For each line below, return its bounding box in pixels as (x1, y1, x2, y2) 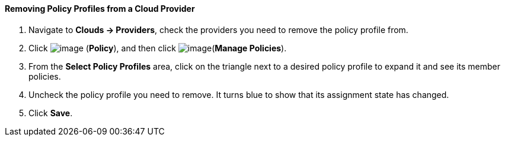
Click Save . (28, 107, 73, 118)
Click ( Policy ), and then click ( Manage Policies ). (28, 42, 287, 53)
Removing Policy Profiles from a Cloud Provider (5, 4, 195, 14)
